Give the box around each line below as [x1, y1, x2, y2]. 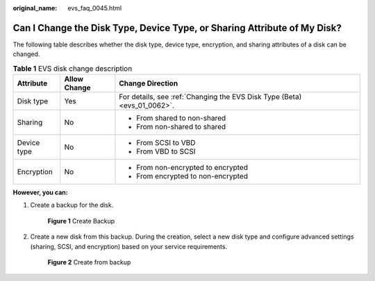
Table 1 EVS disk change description [12, 63, 133, 73]
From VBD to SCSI [136, 146, 196, 156]
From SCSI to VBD [136, 138, 196, 148]
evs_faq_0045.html [67, 4, 122, 12]
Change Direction [119, 78, 178, 88]
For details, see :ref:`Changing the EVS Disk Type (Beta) [119, 92, 302, 102]
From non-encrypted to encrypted [136, 163, 248, 173]
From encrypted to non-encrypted [136, 171, 248, 181]
